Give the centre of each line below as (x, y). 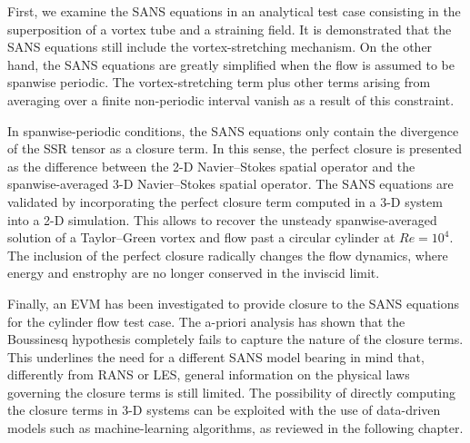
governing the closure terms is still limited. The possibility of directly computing (231, 392)
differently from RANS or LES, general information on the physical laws (209, 374)
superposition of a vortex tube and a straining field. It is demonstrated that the (230, 29)
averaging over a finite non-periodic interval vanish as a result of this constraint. (231, 99)
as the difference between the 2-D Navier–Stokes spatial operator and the (211, 166)
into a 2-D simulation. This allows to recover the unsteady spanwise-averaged (222, 219)
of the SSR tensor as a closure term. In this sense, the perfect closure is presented (235, 148)
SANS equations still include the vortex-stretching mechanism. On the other (220, 47)
